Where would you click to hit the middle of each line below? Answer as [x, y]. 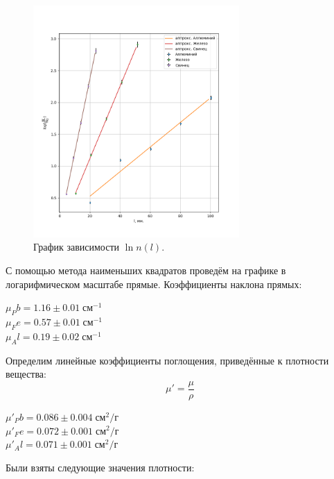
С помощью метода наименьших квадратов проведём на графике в [146, 270]
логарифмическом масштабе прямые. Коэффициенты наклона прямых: [154, 284]
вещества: [26, 374]
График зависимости [77, 247]
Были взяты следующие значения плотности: [100, 467]
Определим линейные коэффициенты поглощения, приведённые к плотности [167, 360]
